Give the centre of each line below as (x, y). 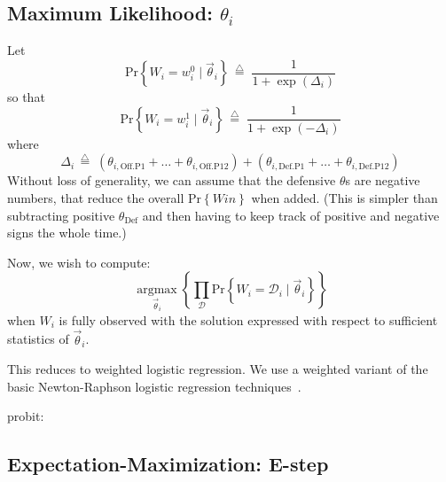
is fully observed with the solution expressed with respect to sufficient (248, 319)
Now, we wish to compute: (79, 262)
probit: (26, 416)
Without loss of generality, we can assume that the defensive (172, 180)
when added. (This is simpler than (344, 197)
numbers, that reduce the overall (96, 197)
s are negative (383, 180)
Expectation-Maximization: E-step (168, 464)
